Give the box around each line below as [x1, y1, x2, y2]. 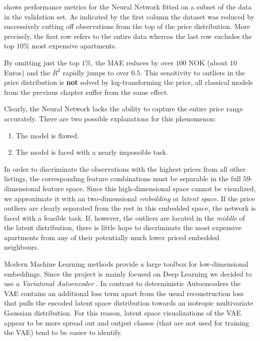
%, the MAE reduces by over [85, 57, 173, 67]
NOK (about [188, 57, 228, 67]
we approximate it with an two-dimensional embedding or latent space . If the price [4, 193, 255, 203]
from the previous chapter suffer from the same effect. [4, 86, 169, 97]
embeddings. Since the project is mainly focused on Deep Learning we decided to [4, 268, 252, 279]
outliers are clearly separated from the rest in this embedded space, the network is [4, 203, 256, 213]
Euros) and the [4, 67, 50, 77]
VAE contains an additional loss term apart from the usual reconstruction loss [4, 288, 244, 298]
